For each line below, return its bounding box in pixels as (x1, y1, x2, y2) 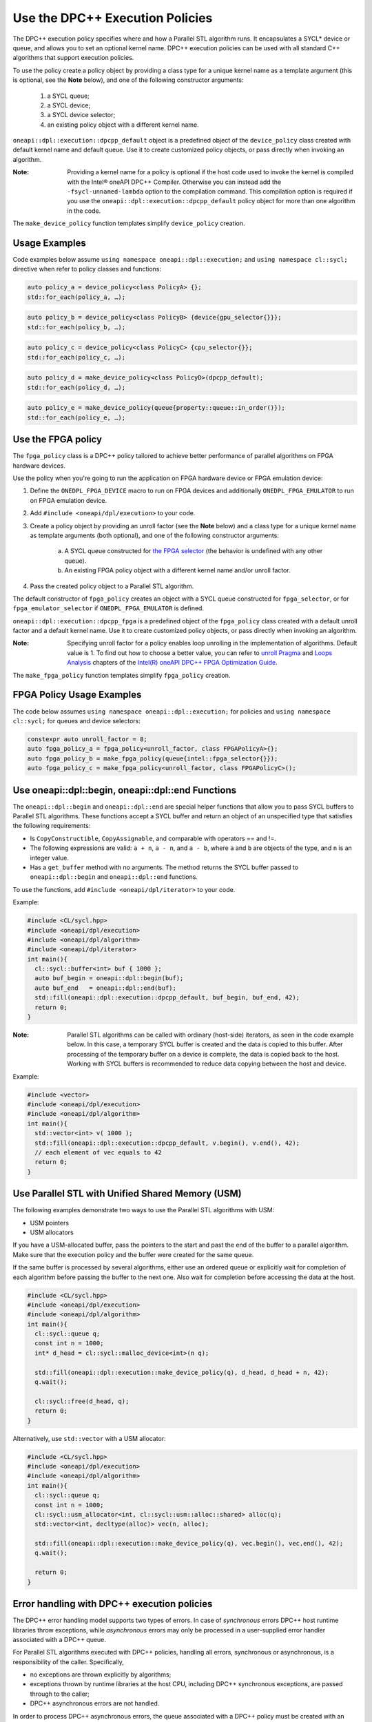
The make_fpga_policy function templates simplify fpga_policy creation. (12, 671, 231, 679)
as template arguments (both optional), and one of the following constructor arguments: (30, 531, 279, 539)
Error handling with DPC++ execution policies (12, 1598, 213, 1610)
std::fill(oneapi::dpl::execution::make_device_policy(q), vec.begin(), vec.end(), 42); (34, 1539, 344, 1548)
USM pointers (30, 1218, 69, 1227)
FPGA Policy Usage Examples (12, 689, 142, 701)
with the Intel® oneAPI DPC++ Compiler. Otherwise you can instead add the (67, 178, 282, 186)
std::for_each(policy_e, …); (27, 413, 126, 422)
